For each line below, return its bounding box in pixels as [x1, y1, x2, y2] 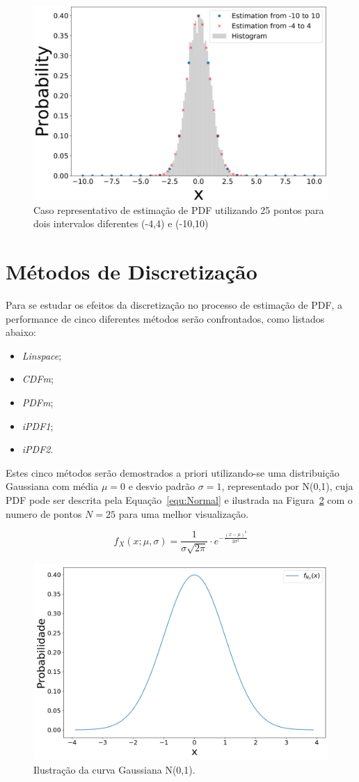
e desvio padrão [128, 479, 196, 493]
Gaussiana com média [6, 479, 99, 493]
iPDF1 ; [22, 418, 54, 433]
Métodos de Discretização [6, 257, 257, 286]
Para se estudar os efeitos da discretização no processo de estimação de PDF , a [6, 297, 343, 312]
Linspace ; [22, 348, 62, 362]
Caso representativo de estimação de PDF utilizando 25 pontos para [33, 202, 324, 217]
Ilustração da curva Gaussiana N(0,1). [33, 762, 196, 776]
